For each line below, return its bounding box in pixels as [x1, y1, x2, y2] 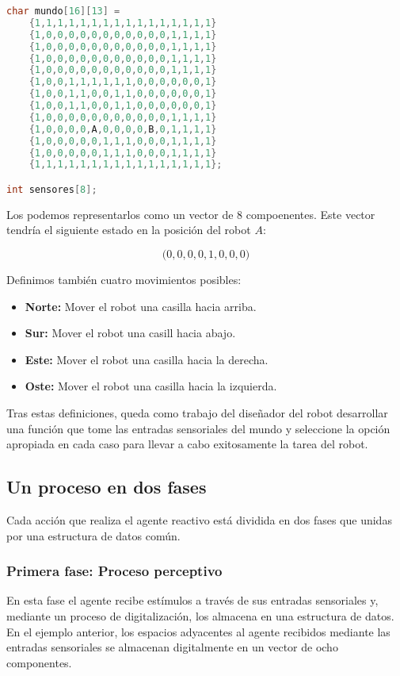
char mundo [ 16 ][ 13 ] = [6, 6, 120, 17]
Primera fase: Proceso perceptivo [6, 561, 223, 581]
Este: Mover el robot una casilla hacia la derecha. [25, 351, 269, 367]
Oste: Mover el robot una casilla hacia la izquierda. [25, 378, 277, 394]
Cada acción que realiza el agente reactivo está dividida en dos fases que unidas [6, 511, 392, 528]
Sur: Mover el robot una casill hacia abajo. [25, 325, 236, 341]
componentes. [6, 654, 72, 670]
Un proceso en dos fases [6, 474, 207, 499]
